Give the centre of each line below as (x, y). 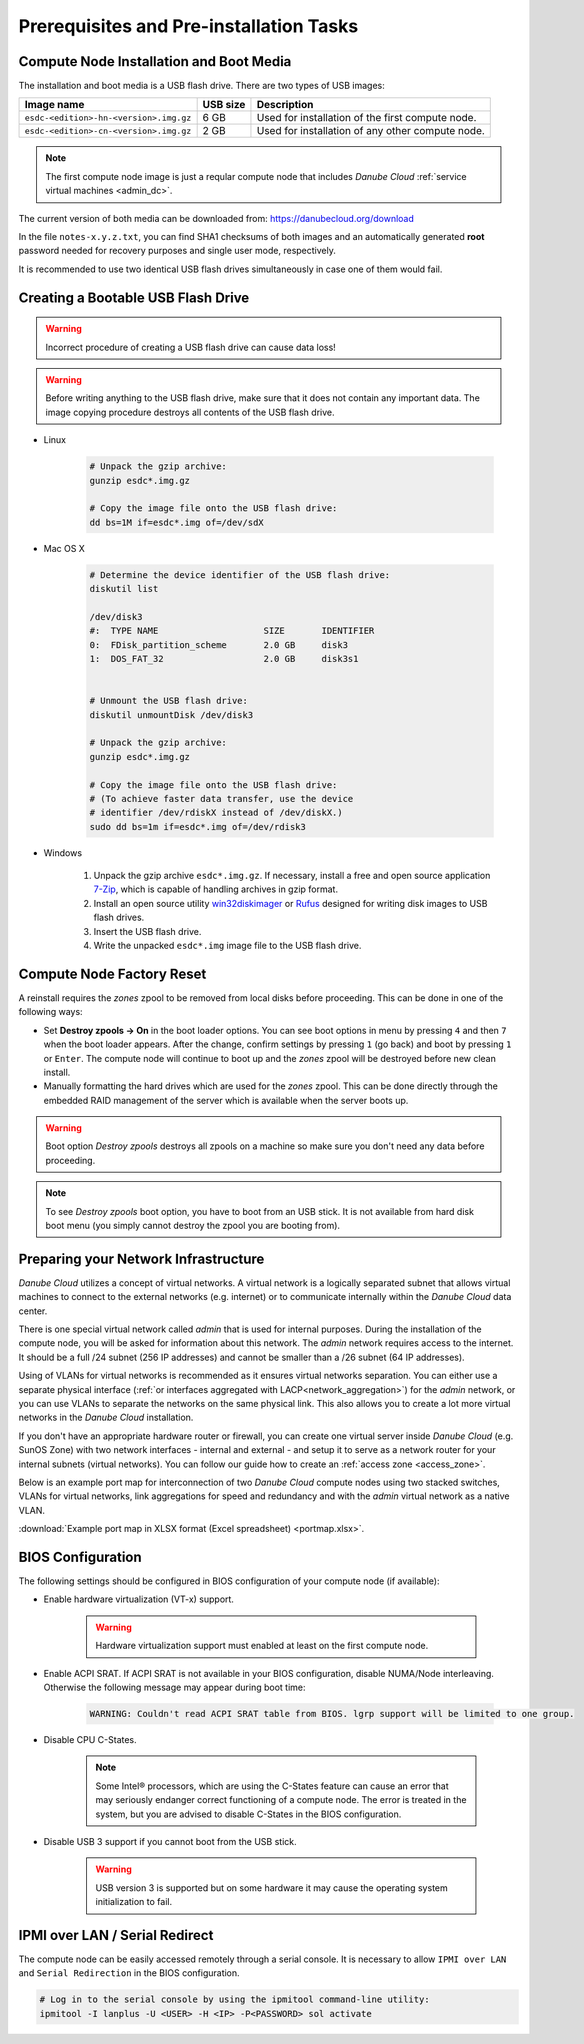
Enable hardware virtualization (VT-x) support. (139, 1599)
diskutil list (124, 589)
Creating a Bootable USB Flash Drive (134, 297)
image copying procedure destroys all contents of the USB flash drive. (190, 412)
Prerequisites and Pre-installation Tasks (188, 26)
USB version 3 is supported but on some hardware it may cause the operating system (272, 1887)
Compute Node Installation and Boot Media (155, 61)
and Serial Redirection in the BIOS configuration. (129, 1973)
